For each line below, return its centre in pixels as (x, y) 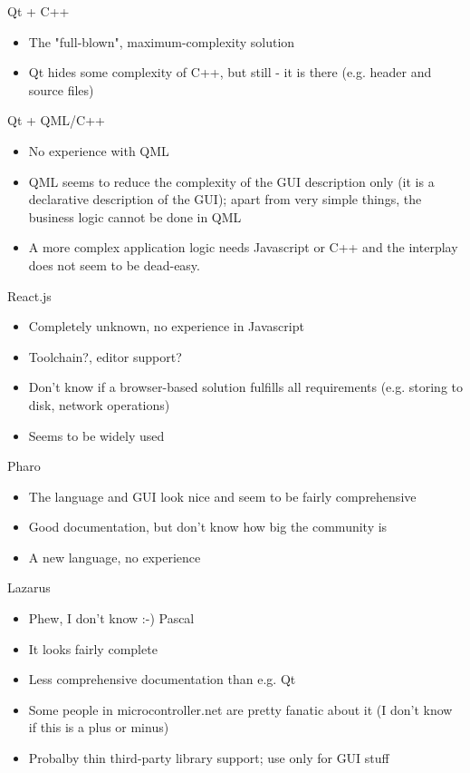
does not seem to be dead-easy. (114, 264)
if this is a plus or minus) (99, 727)
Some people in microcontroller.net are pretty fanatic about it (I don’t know (240, 709)
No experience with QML (99, 150)
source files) (61, 89)
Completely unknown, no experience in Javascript (166, 326)
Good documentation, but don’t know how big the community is (208, 527)
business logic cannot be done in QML (135, 216)
